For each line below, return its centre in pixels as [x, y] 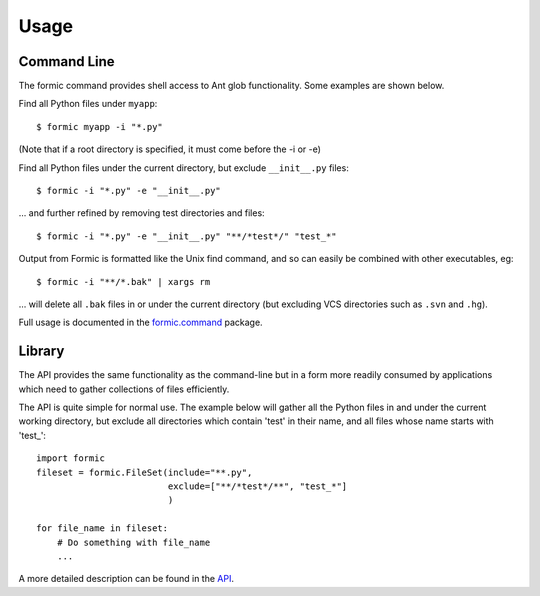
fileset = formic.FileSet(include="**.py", [144, 472]
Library [41, 351]
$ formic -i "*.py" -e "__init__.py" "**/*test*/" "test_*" [186, 236]
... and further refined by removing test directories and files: [141, 213]
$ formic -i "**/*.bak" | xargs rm [123, 281]
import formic [70, 458]
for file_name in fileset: [102, 528]
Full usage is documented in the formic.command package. [141, 322]
